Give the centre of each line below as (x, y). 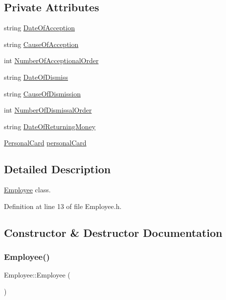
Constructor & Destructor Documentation (113, 232)
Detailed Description (57, 169)
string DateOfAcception (39, 28)
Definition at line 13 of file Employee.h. (63, 206)
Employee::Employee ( (37, 275)
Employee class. (27, 190)
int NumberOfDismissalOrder (48, 110)
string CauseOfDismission (42, 93)
